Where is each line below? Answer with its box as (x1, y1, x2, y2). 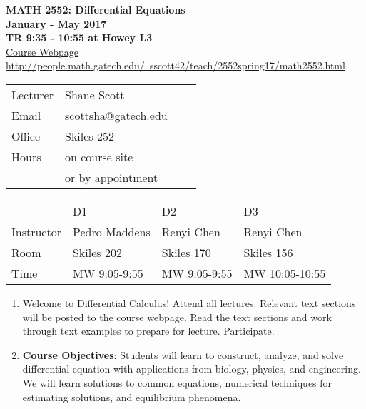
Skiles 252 (64, 127, 114, 144)
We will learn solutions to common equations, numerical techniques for (22, 375, 332, 390)
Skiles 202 (72, 243, 122, 261)
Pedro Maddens (72, 223, 151, 240)
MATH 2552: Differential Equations (6, 2, 185, 16)
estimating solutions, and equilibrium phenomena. (22, 389, 241, 404)
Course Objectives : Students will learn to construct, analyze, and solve (22, 347, 344, 362)
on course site (64, 148, 133, 165)
